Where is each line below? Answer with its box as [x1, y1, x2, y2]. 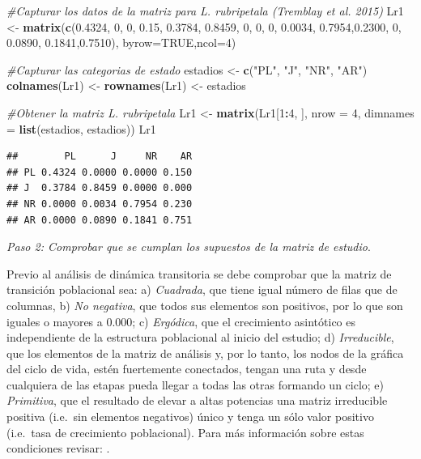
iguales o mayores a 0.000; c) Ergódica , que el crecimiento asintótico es [6, 312, 355, 329]
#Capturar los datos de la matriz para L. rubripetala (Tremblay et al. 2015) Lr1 [6, 2, 404, 19]
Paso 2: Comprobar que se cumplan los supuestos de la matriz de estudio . [6, 238, 371, 255]
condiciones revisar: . [6, 440, 110, 457]
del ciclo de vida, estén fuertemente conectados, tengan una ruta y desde [6, 360, 367, 377]
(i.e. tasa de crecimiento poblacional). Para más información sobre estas [6, 423, 364, 440]
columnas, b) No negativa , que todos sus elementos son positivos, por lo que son [6, 296, 403, 313]
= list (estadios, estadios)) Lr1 [6, 120, 156, 137]
